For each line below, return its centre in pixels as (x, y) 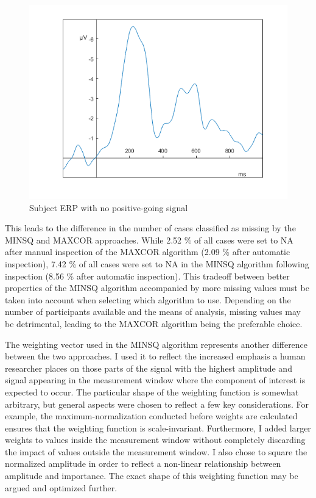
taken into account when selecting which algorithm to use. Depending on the (148, 299)
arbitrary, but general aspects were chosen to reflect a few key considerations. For (157, 404)
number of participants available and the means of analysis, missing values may (153, 312)
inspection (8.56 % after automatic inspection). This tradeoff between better (147, 276)
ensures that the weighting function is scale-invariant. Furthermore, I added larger (158, 428)
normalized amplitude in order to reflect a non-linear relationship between (143, 464)
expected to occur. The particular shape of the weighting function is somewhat (152, 392)
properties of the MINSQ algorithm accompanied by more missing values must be (157, 288)
